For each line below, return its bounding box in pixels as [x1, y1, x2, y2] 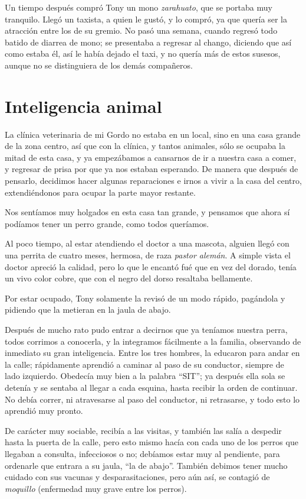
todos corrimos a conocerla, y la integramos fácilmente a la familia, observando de [5, 335, 301, 347]
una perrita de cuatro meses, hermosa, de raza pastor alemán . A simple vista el [5, 249, 291, 261]
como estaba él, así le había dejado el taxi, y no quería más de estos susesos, [5, 47, 281, 60]
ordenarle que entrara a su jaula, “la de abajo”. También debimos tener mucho [5, 459, 288, 471]
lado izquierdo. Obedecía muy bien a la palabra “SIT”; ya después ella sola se [5, 370, 285, 382]
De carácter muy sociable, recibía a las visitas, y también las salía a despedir [5, 424, 282, 436]
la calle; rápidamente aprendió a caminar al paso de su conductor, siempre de [5, 358, 284, 370]
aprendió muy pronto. [5, 404, 83, 417]
